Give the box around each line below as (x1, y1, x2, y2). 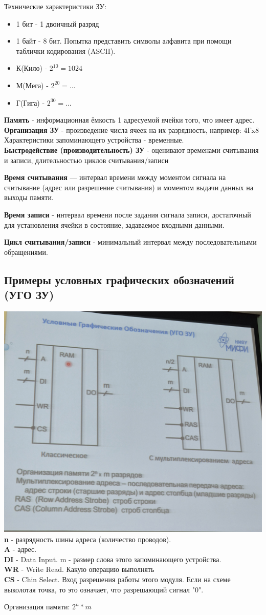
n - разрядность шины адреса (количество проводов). (4, 533, 171, 544)
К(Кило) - (16, 63, 48, 73)
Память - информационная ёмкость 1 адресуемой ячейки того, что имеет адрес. (4, 114, 255, 125)
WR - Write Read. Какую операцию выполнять (4, 564, 154, 574)
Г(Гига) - (16, 97, 45, 108)
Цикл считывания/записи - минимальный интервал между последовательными (4, 236, 257, 247)
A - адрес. (4, 544, 37, 554)
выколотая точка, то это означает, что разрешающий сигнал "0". (4, 584, 204, 594)
